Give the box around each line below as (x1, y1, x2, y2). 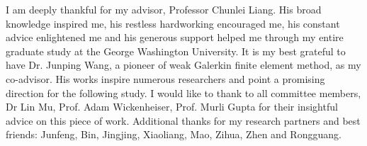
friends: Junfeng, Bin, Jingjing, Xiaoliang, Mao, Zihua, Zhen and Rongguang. (6, 127, 341, 142)
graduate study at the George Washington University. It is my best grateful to (6, 43, 346, 58)
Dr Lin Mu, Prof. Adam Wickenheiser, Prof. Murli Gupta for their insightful (6, 99, 338, 114)
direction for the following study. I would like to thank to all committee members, (6, 85, 361, 100)
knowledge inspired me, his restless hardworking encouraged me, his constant (6, 16, 340, 30)
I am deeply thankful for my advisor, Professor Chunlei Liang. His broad (6, 2, 322, 16)
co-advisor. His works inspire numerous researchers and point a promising (6, 71, 325, 86)
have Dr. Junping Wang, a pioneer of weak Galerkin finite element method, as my (6, 57, 361, 72)
